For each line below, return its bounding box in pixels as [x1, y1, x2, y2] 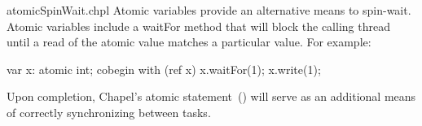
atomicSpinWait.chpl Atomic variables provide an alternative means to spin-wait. [7, 2, 411, 18]
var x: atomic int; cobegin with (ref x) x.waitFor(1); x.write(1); [7, 60, 321, 77]
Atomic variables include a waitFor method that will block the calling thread [7, 17, 390, 34]
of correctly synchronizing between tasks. [7, 103, 211, 120]
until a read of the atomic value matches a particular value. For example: [7, 33, 371, 50]
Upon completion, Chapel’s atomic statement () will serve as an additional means [7, 88, 416, 105]
